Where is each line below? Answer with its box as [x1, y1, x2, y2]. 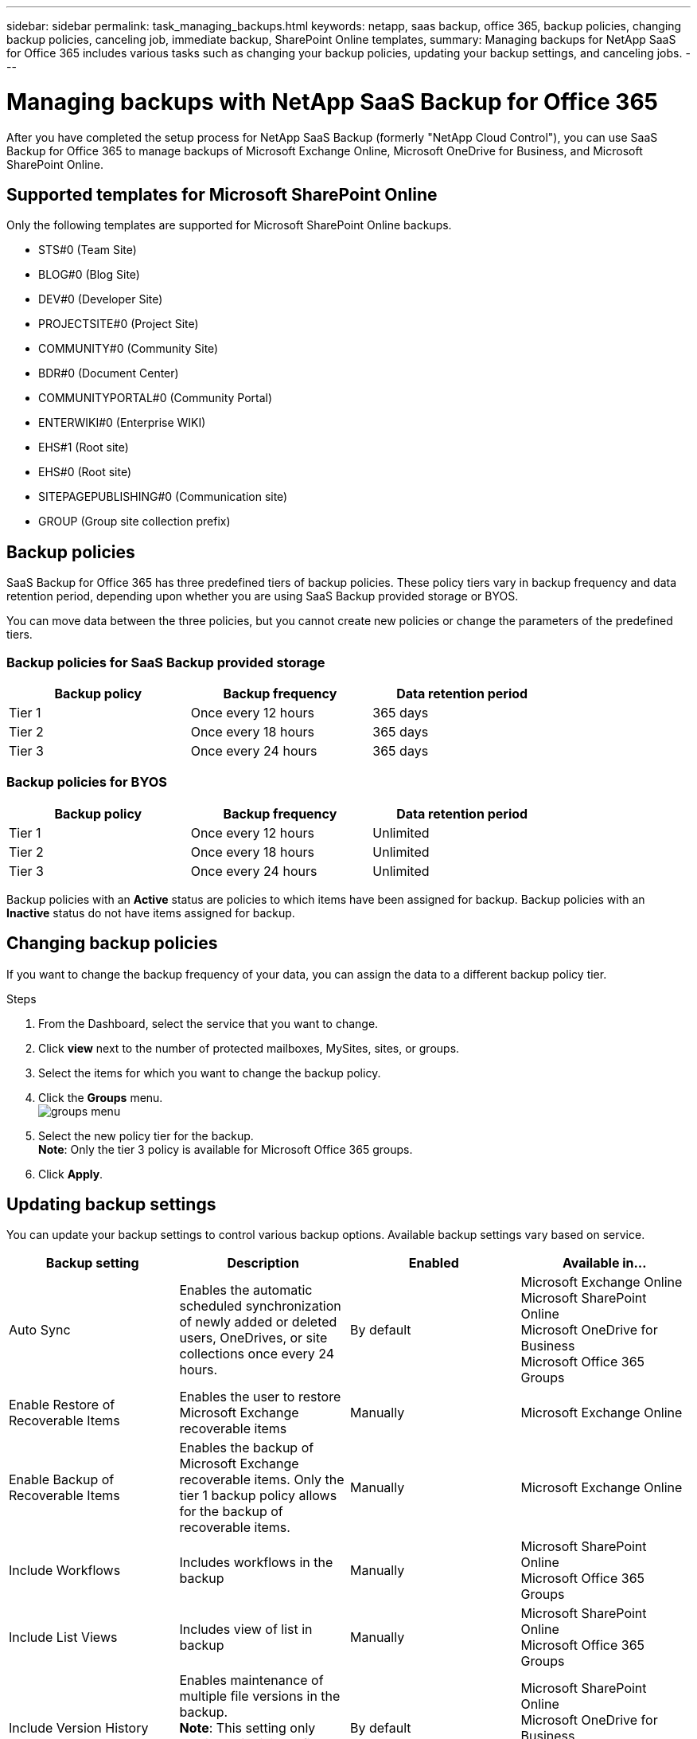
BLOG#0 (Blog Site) [38, 268, 140, 282]
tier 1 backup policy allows [179, 1487, 337, 1504]
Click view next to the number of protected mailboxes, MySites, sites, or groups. [38, 1041, 460, 1055]
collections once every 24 [179, 1346, 335, 1362]
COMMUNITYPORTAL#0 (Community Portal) [38, 391, 273, 405]
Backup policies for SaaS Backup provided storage [6, 654, 325, 670]
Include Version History [9, 1720, 149, 1737]
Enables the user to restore [179, 1389, 341, 1405]
